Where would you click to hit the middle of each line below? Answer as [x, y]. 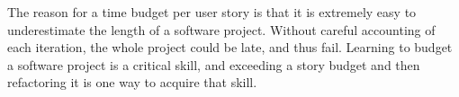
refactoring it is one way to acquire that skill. [132, 82]
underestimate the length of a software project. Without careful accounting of [221, 29]
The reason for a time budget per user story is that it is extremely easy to [212, 12]
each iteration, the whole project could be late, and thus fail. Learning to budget [230, 47]
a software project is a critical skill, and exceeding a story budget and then [214, 64]
